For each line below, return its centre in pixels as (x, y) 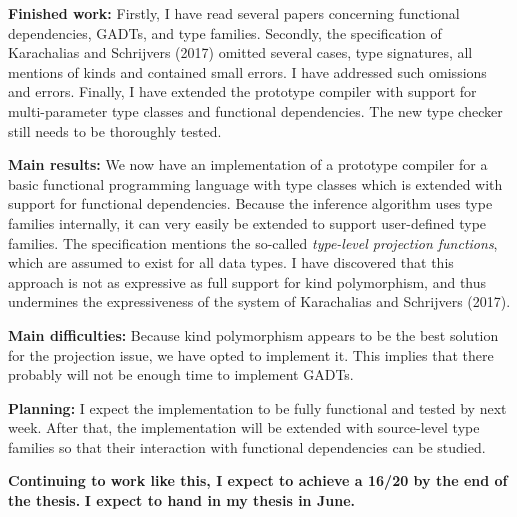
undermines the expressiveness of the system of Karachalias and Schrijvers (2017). (259, 301)
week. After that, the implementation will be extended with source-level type (244, 427)
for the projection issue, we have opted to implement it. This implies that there (251, 354)
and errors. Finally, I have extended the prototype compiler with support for (242, 91)
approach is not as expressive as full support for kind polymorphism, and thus (247, 281)
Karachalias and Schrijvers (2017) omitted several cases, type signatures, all (240, 52)
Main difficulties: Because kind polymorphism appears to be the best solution (253, 334)
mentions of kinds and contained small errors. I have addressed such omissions (247, 71)
